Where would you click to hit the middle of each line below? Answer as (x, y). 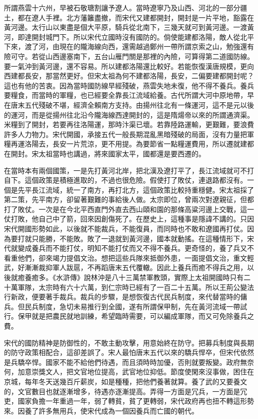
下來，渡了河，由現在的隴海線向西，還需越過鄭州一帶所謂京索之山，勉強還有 (129, 46)
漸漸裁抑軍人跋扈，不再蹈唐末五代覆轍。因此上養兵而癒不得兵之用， (136, 267)
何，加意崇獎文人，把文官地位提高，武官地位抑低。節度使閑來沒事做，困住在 (129, 372)
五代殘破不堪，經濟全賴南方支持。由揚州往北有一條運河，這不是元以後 (139, 105)
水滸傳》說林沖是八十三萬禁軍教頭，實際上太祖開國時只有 (150, 277)
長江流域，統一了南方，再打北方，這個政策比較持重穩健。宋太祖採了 (143, 189)
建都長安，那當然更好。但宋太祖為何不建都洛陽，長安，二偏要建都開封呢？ (132, 76)
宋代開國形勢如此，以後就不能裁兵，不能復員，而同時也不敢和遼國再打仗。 (126, 229)
